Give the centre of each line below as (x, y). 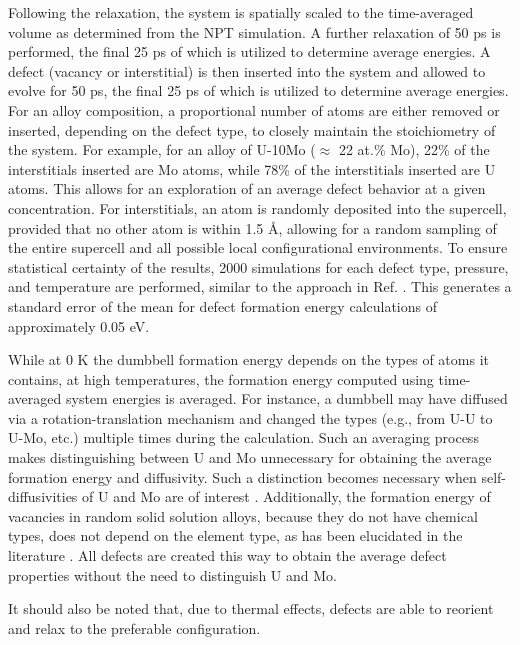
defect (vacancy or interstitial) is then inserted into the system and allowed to (247, 70)
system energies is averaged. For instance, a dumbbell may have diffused (286, 398)
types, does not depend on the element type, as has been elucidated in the (235, 535)
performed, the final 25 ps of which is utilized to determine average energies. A (249, 51)
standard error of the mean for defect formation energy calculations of (223, 305)
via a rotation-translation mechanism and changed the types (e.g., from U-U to (250, 417)
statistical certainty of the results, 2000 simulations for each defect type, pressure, (258, 266)
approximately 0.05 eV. (79, 325)
